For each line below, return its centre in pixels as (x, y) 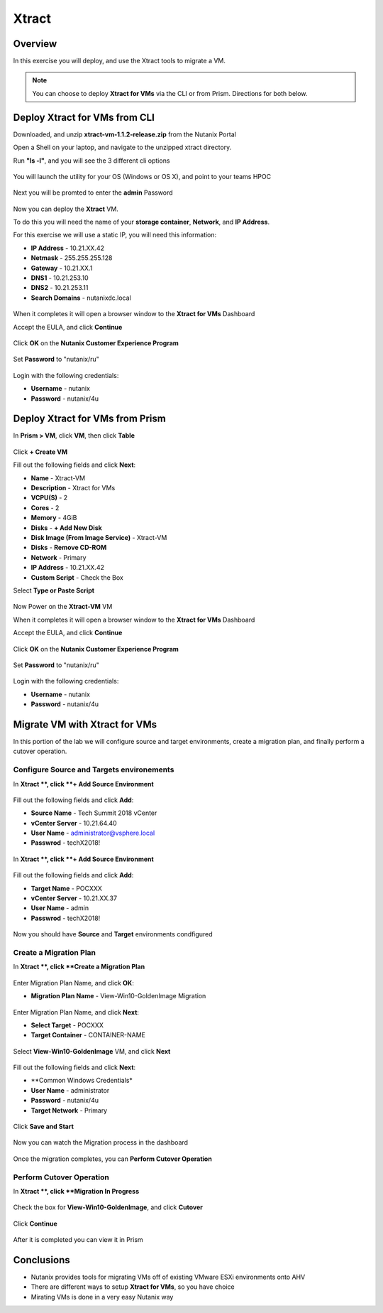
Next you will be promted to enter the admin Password (93, 193)
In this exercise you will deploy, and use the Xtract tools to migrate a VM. (120, 61)
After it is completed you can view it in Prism (78, 1240)
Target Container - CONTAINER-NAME (88, 1035)
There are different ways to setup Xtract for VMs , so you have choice (133, 1287)
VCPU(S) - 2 (49, 498)
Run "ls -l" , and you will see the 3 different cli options (91, 161)
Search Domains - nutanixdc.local (81, 298)
